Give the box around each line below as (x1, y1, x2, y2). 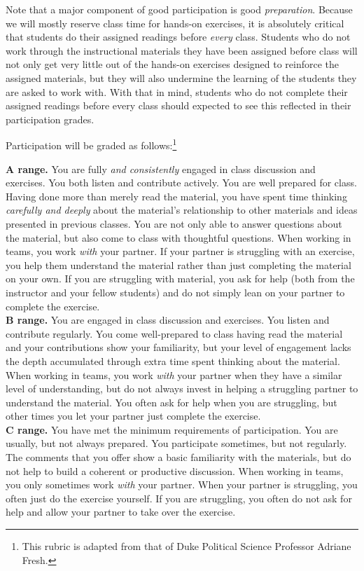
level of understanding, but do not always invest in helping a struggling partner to (6, 381, 358, 396)
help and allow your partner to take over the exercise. (6, 504, 236, 519)
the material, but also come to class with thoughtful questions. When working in (6, 230, 351, 245)
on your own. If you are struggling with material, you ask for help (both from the (6, 271, 355, 286)
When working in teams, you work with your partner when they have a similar (6, 367, 342, 382)
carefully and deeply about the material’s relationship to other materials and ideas (6, 202, 358, 217)
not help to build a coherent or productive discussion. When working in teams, (6, 463, 344, 478)
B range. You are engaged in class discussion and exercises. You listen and (6, 312, 330, 327)
